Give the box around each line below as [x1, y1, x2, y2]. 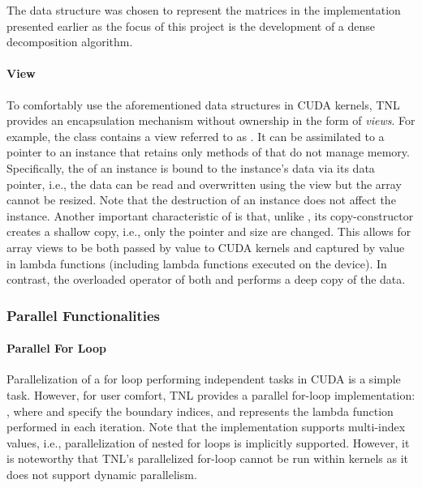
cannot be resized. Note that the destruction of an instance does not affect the [6, 191, 396, 208]
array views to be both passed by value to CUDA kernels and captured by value [6, 238, 405, 255]
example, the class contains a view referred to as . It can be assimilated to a [6, 127, 385, 144]
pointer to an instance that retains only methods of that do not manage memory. [6, 143, 410, 161]
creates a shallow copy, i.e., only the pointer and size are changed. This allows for [6, 223, 411, 240]
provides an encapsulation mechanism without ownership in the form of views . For [6, 112, 416, 129]
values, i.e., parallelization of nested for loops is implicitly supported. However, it [6, 434, 410, 451]
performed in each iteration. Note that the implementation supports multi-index [6, 418, 406, 435]
